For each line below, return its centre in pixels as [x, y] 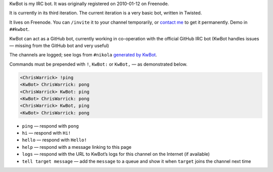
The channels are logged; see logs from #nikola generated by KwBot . [83, 55]
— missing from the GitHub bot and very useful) [59, 45]
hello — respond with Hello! [54, 140]
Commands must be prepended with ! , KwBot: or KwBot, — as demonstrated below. [98, 64]
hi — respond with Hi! [47, 133]
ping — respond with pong [51, 126]
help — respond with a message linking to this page [77, 147]
